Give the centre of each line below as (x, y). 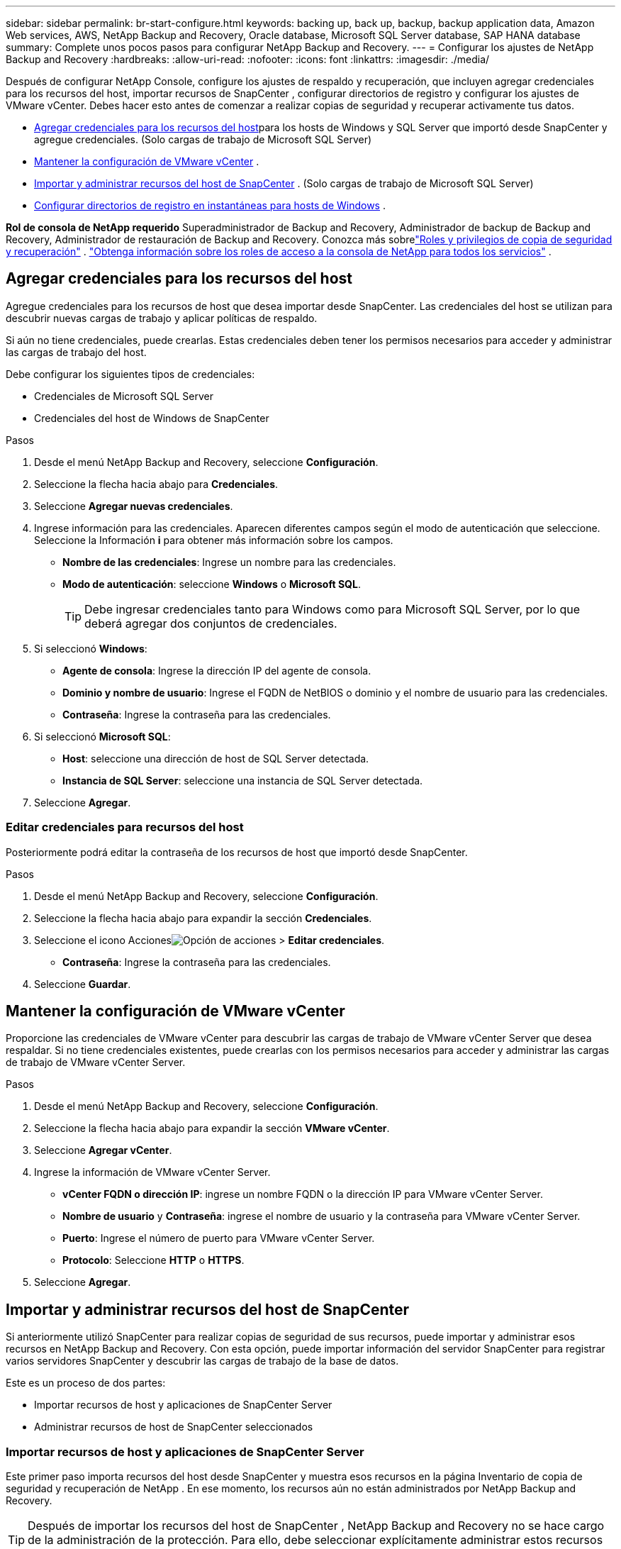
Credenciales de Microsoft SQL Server (124, 396)
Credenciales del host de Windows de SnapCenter (152, 418)
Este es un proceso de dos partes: (86, 1383)
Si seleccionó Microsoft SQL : (102, 736)
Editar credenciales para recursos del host (125, 827)
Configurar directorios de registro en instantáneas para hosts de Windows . (210, 205)
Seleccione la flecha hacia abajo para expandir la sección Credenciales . (203, 918)
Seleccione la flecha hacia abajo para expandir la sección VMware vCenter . (212, 1128)
